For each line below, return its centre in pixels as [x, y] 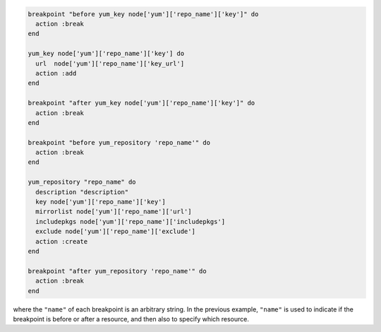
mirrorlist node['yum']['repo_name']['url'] [114, 212]
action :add [56, 73]
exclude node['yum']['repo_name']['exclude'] [115, 232]
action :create [62, 241]
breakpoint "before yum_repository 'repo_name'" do [119, 142]
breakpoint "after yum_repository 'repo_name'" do [117, 271]
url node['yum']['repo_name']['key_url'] [110, 63]
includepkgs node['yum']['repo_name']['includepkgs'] [131, 221]
